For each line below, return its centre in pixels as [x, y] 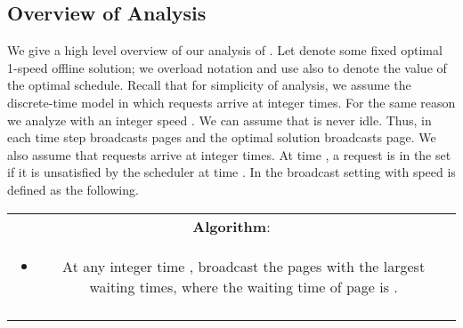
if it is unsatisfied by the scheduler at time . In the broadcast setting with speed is [231, 172]
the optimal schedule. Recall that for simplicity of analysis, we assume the [209, 85]
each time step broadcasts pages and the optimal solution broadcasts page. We [222, 137]
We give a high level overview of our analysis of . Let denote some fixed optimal [225, 50]
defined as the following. [73, 189]
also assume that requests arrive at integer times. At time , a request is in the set [229, 154]
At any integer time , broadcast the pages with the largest [244, 266]
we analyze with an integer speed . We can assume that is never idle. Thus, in [219, 120]
